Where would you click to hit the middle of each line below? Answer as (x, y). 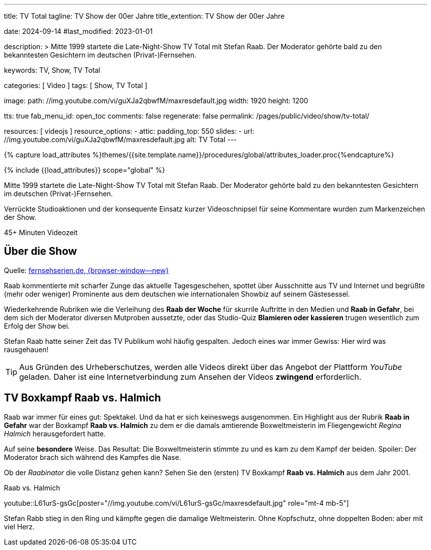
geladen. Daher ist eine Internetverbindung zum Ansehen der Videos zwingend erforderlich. (190, 377)
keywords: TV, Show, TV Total (52, 70)
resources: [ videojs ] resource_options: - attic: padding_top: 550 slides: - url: (129, 131)
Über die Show (41, 251)
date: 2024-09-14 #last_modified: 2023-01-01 (78, 31)
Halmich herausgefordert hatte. (55, 433)
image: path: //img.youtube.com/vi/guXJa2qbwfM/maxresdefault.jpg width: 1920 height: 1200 (156, 101)
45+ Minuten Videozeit (41, 232)
